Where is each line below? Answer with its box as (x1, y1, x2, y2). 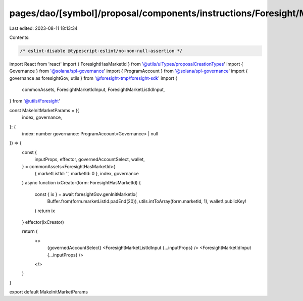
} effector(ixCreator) (22, 219, 64, 225)
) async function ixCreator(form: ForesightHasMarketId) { (22, 180, 141, 186)
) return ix (34, 208, 55, 214)
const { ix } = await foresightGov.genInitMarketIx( (34, 191, 137, 197)
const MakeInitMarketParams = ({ (9, 107, 79, 113)
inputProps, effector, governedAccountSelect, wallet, (34, 157, 145, 163)
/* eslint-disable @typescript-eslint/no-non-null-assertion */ (20, 48, 183, 54)
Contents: (9, 34, 30, 40)
